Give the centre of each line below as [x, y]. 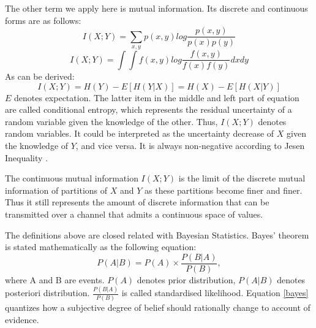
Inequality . [27, 157]
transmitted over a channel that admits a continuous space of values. [134, 214]
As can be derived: [40, 76]
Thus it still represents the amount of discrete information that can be [137, 202]
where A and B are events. [55, 279]
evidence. [22, 319]
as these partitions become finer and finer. [224, 190]
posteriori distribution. [47, 293]
